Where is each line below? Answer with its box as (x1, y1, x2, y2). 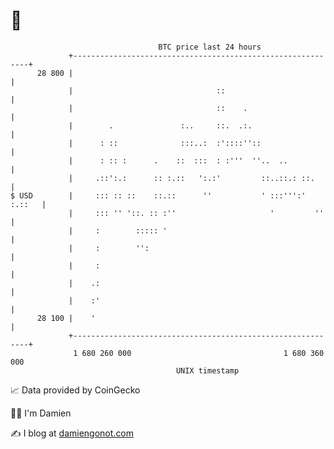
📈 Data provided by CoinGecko (10, 384, 141, 396)
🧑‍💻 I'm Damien (10, 407, 72, 419)
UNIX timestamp (175, 365, 240, 376)
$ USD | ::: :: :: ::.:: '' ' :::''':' (10, 190, 307, 201)
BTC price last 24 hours (158, 42, 262, 52)
